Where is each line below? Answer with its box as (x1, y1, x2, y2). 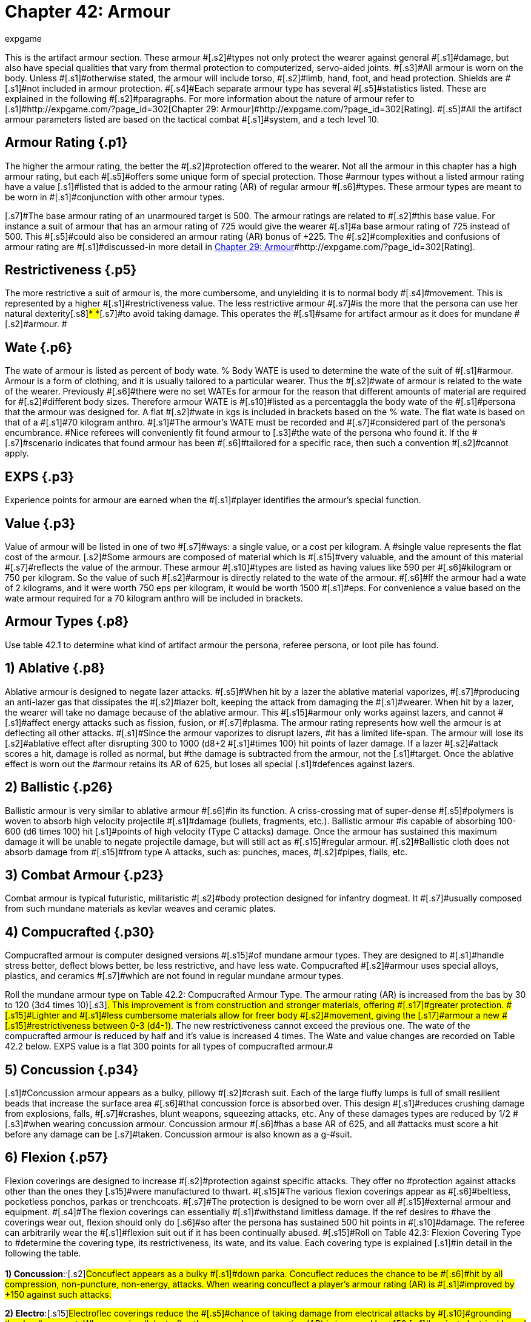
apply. (5, 448, 29, 459)
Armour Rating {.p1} (5, 135, 128, 151)
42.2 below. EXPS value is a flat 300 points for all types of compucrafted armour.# (5, 1041, 333, 1052)
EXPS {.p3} (5, 469, 75, 484)
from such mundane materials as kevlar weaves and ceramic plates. (5, 903, 276, 914)
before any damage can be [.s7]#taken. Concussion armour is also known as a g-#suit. (5, 1129, 353, 1140)
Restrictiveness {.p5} (5, 262, 137, 278)
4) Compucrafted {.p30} (5, 924, 155, 940)
